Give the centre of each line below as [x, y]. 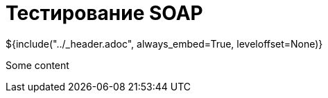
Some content [37, 65]
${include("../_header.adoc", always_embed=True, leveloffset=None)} [164, 43]
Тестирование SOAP [104, 13]
